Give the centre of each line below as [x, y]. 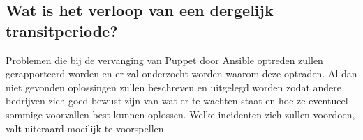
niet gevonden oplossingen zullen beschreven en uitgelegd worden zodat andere [174, 87]
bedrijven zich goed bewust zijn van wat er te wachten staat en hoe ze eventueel [177, 101]
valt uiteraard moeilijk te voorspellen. [86, 128]
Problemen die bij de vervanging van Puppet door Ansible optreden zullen [164, 60]
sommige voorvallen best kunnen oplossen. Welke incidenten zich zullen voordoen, [180, 114]
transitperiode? [62, 30]
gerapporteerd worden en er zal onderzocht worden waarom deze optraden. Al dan [181, 73]
